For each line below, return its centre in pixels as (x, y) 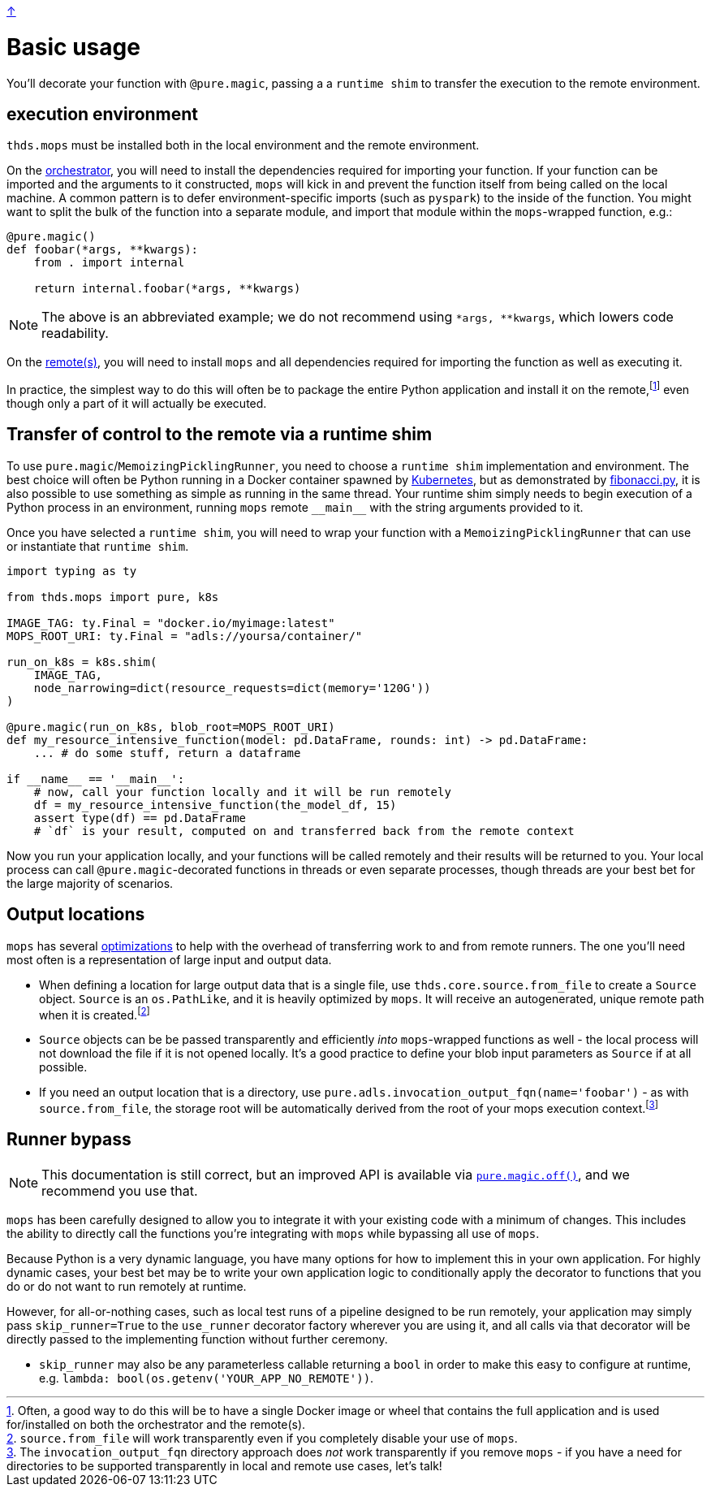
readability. (75, 333)
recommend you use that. (120, 1190)
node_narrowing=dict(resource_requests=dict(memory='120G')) (232, 688)
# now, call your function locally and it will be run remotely (242, 792)
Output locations (76, 915)
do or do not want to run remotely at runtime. (127, 1286)
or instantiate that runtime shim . (98, 546)
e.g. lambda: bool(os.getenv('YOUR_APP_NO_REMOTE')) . (207, 1378)
